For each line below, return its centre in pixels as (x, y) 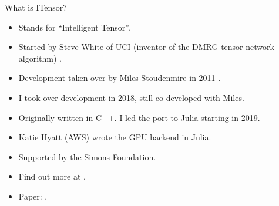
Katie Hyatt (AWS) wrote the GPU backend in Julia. (115, 137)
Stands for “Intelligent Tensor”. (74, 27)
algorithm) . (40, 58)
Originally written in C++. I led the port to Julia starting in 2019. (139, 117)
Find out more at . (52, 176)
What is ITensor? (36, 7)
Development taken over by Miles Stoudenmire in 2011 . (120, 78)
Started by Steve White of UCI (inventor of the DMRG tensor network (146, 47)
